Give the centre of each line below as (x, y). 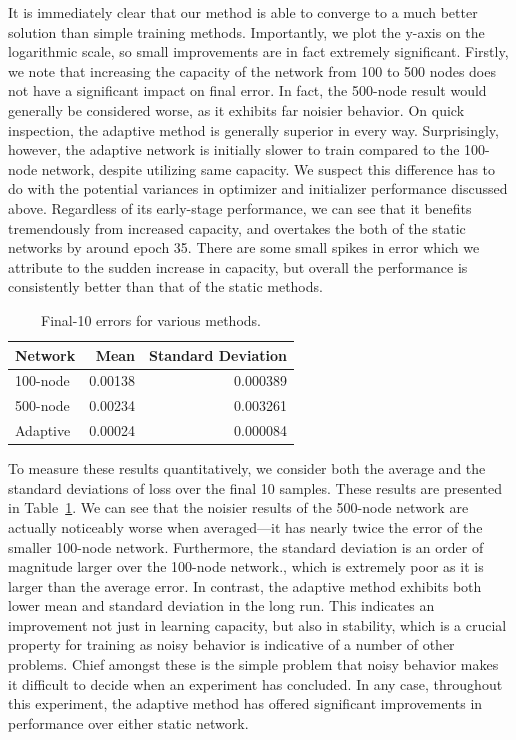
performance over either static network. (128, 722)
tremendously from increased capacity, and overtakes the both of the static (237, 227)
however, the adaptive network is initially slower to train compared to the (234, 149)
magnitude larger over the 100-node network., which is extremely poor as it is (246, 566)
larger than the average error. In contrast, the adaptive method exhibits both (245, 585)
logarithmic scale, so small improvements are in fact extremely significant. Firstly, (258, 51)
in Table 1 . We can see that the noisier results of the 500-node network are (238, 507)
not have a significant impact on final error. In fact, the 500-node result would (247, 90)
